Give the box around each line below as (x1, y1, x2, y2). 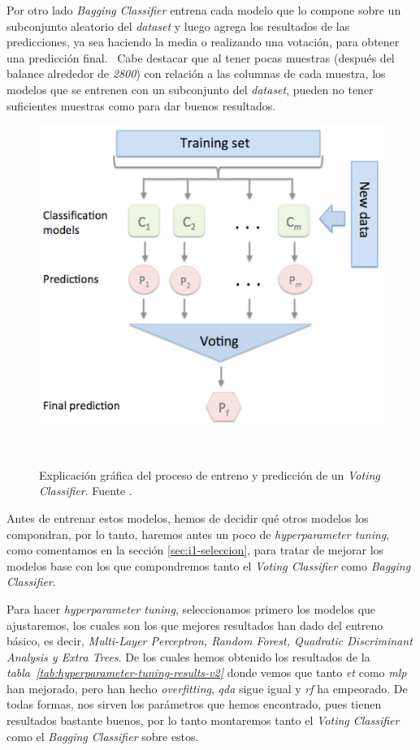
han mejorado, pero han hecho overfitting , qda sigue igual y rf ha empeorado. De (6, 679, 408, 696)
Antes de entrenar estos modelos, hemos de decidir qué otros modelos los (6, 509, 369, 526)
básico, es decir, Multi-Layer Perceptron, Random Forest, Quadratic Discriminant (6, 632, 413, 649)
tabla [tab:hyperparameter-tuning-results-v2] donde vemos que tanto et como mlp (6, 664, 407, 681)
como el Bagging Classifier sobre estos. (6, 727, 199, 744)
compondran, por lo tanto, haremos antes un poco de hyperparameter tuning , (6, 525, 390, 542)
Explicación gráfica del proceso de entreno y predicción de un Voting (39, 466, 380, 483)
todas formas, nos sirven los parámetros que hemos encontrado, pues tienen (6, 696, 382, 713)
